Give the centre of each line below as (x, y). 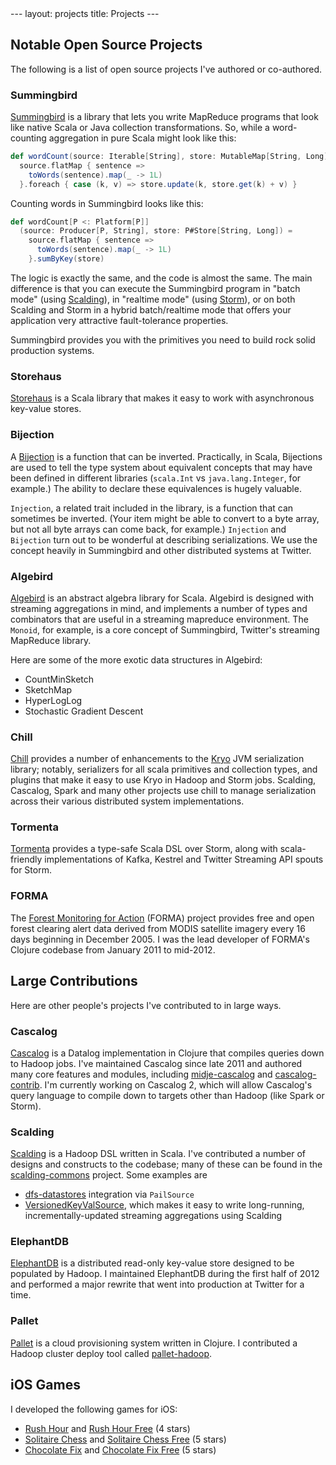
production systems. (52, 350)
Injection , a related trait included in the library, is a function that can (152, 508)
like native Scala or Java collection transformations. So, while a (140, 128)
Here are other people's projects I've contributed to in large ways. (146, 1005)
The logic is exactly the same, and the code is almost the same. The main (161, 278)
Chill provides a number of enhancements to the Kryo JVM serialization (157, 759)
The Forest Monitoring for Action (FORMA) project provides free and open (162, 918)
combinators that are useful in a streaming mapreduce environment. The (159, 619)
